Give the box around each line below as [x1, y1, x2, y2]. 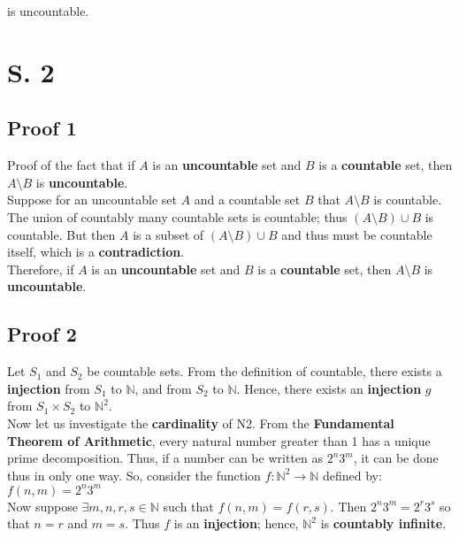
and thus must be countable [281, 225, 432, 243]
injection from [7, 379, 90, 397]
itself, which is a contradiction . [7, 242, 185, 261]
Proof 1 [7, 114, 77, 142]
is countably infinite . [320, 514, 447, 533]
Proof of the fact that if [7, 156, 135, 174]
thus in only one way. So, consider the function [7, 465, 261, 484]
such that [163, 496, 214, 515]
